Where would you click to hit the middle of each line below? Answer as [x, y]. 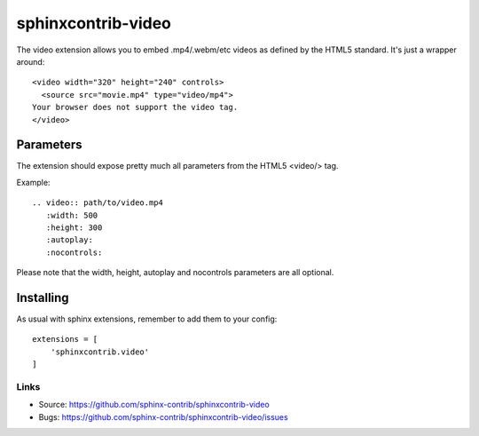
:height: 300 [74, 227]
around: [31, 61]
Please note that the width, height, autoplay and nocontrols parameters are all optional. [175, 273]
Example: [33, 182]
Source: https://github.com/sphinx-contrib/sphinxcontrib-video [154, 405]
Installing [43, 297]
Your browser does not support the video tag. [135, 107]
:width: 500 [72, 215]
